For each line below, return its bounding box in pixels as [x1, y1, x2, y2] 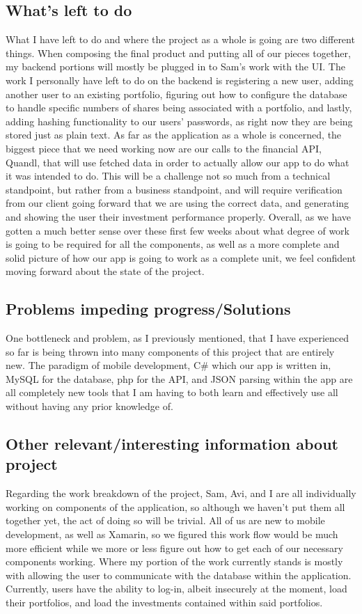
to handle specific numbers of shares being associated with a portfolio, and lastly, [6, 100, 352, 115]
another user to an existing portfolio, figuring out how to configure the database [6, 86, 347, 101]
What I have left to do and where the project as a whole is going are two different [6, 32, 355, 47]
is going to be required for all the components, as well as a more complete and [6, 237, 340, 251]
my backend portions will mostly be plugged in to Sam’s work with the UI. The [6, 59, 345, 74]
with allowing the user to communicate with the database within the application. [6, 567, 352, 582]
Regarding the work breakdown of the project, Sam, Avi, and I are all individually [6, 486, 356, 501]
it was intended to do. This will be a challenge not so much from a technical [6, 168, 331, 183]
